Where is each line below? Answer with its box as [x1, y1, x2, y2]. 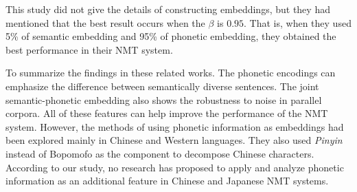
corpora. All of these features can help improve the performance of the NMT [5, 106, 328, 120]
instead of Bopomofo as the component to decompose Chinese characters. [5, 146, 314, 160]
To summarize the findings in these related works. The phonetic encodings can [5, 65, 336, 80]
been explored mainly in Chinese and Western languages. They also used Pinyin [5, 133, 343, 147]
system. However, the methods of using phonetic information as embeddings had [5, 119, 344, 134]
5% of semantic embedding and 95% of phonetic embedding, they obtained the [5, 29, 336, 43]
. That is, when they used [244, 15, 352, 30]
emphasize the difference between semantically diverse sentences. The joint [5, 78, 319, 93]
